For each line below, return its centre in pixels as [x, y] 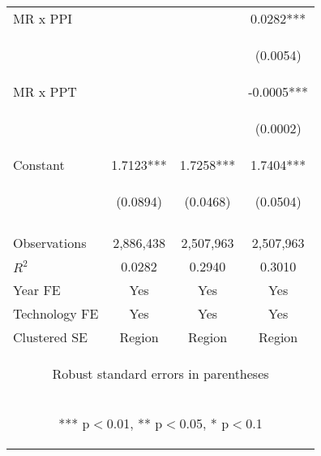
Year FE [37, 290]
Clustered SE [50, 337]
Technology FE [56, 313]
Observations [50, 243]
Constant [39, 165]
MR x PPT [45, 91]
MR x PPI [43, 18]
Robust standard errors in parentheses [160, 373]
